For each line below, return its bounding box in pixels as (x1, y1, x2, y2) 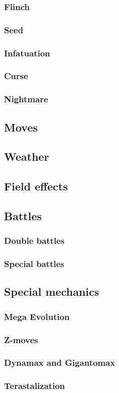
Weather (4, 149, 49, 164)
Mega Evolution (4, 310, 70, 322)
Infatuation (4, 46, 50, 59)
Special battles (4, 257, 64, 270)
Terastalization (4, 379, 65, 392)
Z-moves (4, 333, 38, 346)
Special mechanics (4, 284, 99, 299)
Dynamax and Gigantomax (4, 356, 115, 369)
